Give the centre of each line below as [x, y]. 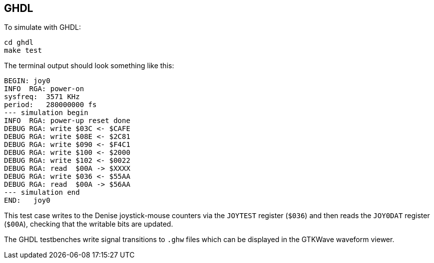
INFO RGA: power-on [44, 89]
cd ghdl [19, 43]
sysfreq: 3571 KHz [42, 97]
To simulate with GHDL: [42, 27]
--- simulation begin [46, 113]
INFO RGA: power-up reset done [67, 121]
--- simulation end [42, 193]
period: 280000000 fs [50, 105]
